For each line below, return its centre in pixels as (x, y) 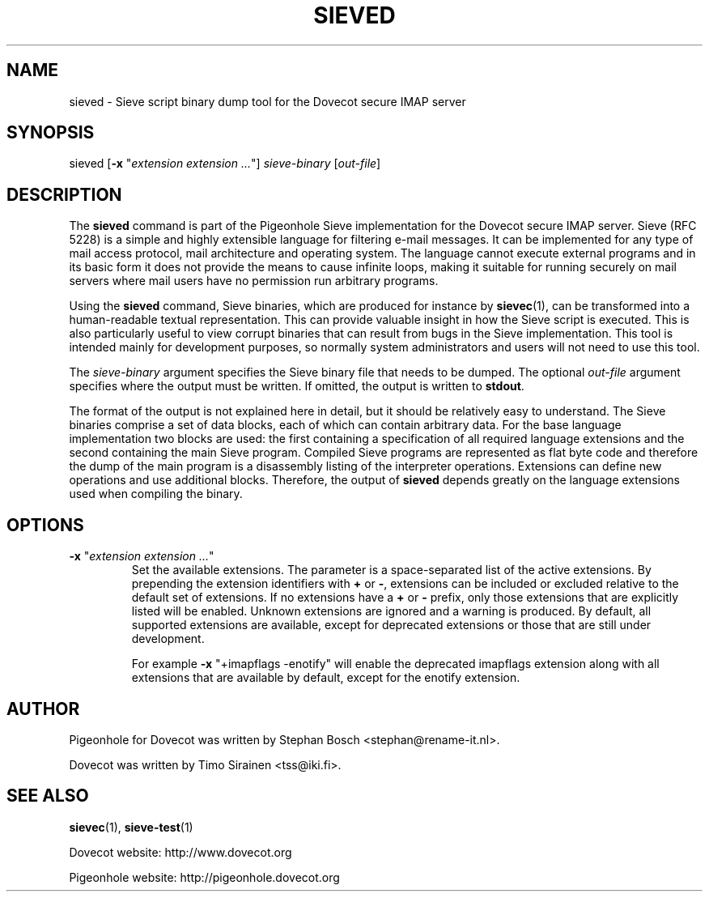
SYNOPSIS (51, 133)
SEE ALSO (48, 796)
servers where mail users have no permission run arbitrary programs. (254, 281)
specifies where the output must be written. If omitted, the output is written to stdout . (297, 386)
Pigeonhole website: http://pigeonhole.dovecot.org (204, 877)
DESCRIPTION (64, 194)
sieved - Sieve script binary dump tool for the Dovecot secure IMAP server (267, 101)
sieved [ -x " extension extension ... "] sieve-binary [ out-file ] (225, 164)
